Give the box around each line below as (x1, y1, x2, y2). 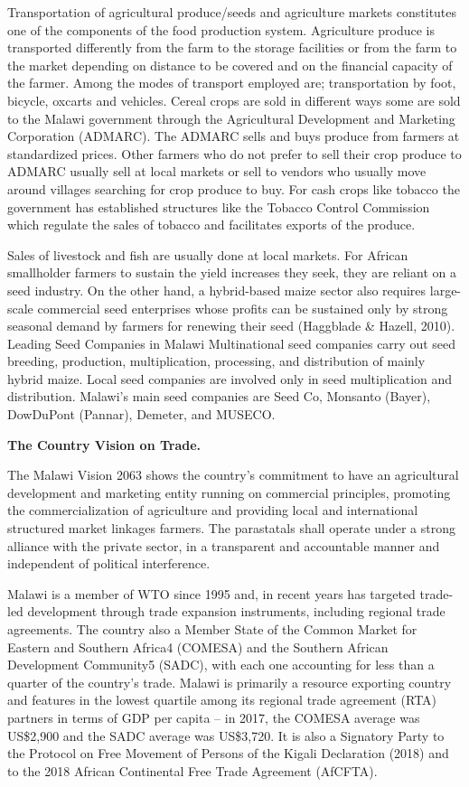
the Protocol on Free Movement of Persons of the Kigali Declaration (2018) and (7, 744, 449, 763)
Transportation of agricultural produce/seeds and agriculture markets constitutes (7, 3, 457, 21)
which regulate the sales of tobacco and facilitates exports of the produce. (7, 215, 416, 234)
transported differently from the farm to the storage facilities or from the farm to (7, 38, 457, 57)
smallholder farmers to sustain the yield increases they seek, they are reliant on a (7, 263, 456, 282)
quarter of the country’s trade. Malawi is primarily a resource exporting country (7, 672, 452, 691)
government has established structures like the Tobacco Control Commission (7, 197, 430, 216)
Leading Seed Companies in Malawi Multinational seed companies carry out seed (7, 333, 456, 352)
